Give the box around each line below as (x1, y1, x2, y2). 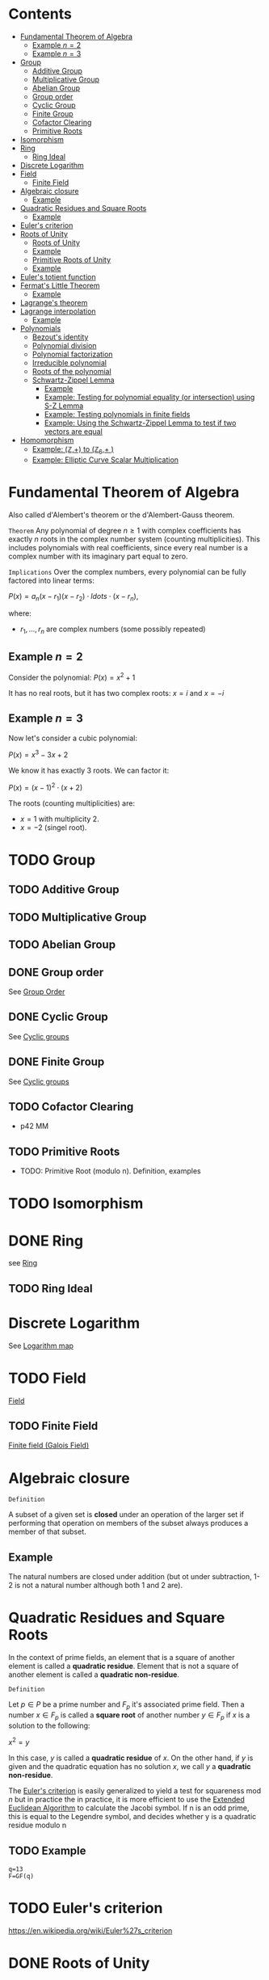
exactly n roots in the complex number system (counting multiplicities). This (8, 534, 261, 544)
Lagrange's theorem (19, 297, 88, 307)
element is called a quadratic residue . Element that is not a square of (8, 1662, 239, 1671)
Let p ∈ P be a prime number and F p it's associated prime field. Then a (8, 1700, 245, 1711)
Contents (8, 5, 73, 23)
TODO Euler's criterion (8, 1899, 163, 1918)
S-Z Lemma (44, 401, 84, 411)
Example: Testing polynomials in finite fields (44, 409, 191, 419)
